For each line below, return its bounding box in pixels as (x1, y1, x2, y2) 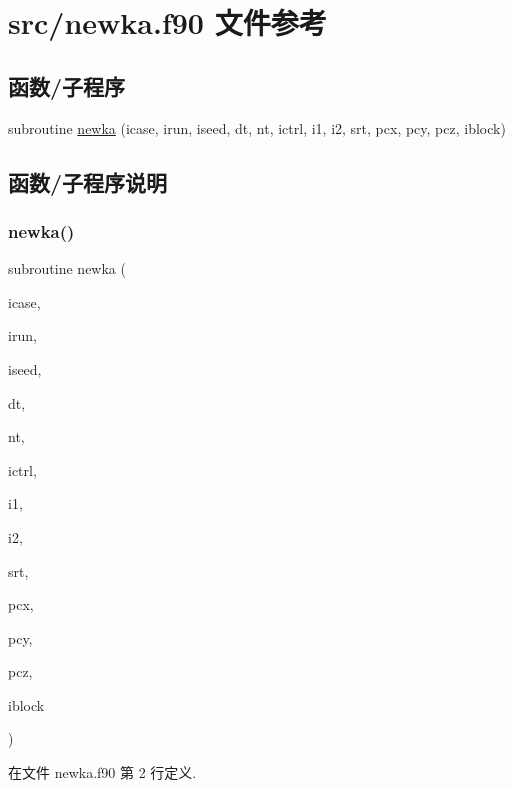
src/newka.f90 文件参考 (8, 2, 327, 43)
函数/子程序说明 (8, 166, 168, 197)
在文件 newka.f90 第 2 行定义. (8, 762, 197, 783)
